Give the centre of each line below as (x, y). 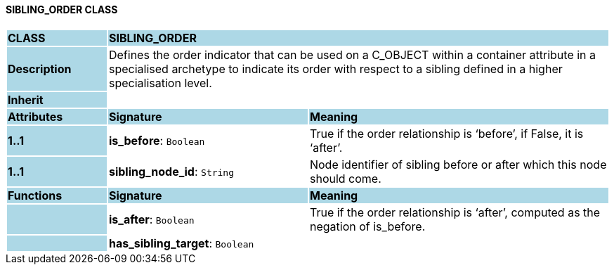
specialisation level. (160, 83)
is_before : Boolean (157, 140)
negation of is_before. (367, 226)
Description (40, 69)
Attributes (35, 116)
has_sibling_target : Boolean (181, 243)
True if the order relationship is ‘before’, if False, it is (446, 133)
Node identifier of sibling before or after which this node (458, 164)
